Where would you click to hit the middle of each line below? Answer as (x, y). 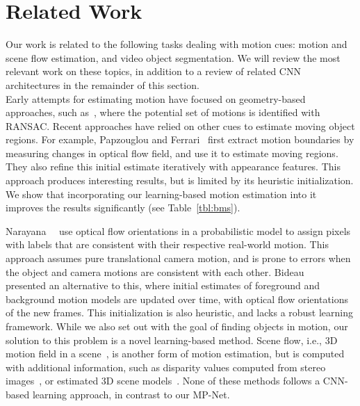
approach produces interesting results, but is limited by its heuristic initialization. (180, 180)
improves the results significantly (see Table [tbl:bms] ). (123, 208)
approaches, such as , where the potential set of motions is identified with (163, 112)
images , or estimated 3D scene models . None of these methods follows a (163, 381)
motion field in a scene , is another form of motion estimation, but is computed (175, 354)
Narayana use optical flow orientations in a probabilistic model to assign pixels (178, 230)
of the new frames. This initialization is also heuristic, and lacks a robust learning (180, 312)
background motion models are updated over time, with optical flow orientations (177, 299)
